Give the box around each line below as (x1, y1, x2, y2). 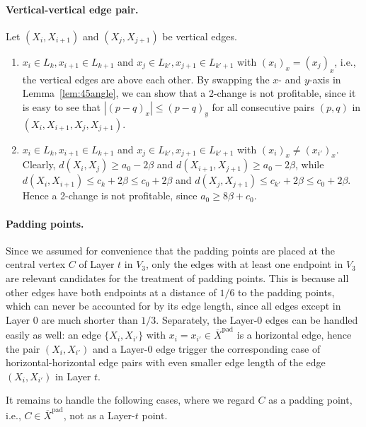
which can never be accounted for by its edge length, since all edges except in (6, 298, 341, 313)
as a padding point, (268, 392, 353, 407)
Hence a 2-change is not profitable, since (22, 188, 198, 203)
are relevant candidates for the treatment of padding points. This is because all (6, 270, 349, 285)
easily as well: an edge (6, 327, 101, 342)
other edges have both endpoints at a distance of (6, 284, 217, 299)
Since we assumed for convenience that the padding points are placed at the (6, 242, 336, 257)
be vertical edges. (162, 28, 237, 43)
